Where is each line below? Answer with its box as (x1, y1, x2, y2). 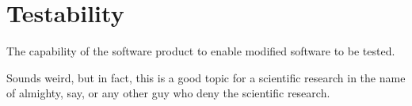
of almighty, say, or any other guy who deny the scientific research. (6, 85, 330, 101)
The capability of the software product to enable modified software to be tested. (6, 43, 395, 59)
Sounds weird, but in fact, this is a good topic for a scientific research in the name (6, 69, 406, 85)
